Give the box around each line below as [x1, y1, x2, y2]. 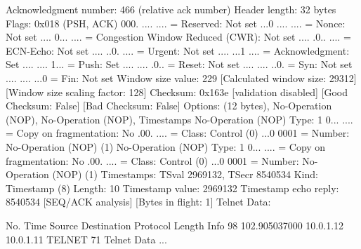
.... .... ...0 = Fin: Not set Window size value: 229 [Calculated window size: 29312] [6, 70, 357, 85]
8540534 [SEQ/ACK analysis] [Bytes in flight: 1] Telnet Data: [6, 194, 271, 209]
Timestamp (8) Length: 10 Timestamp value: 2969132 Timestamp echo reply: [6, 180, 339, 195]
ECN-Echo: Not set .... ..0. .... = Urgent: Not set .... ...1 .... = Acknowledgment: [6, 43, 350, 58]
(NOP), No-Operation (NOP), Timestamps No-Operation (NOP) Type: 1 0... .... [6, 112, 353, 126]
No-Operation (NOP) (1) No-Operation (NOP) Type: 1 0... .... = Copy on [6, 139, 326, 154]
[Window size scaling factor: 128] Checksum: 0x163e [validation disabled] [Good [6, 84, 348, 99]
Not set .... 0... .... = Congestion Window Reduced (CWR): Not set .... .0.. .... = [6, 29, 351, 44]
